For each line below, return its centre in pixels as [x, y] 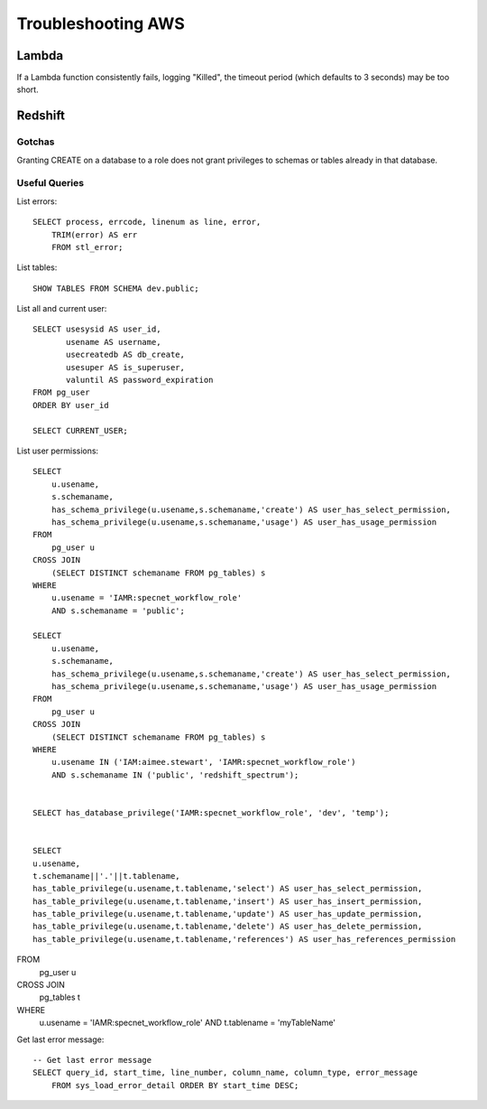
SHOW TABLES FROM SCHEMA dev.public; [116, 288]
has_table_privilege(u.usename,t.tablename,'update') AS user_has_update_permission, [228, 914]
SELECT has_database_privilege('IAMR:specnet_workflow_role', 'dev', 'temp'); [211, 812]
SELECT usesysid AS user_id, [97, 329]
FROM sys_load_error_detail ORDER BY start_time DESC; [175, 1085]
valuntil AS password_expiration [140, 380]
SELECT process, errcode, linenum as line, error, [147, 222]
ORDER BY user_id [71, 405]
